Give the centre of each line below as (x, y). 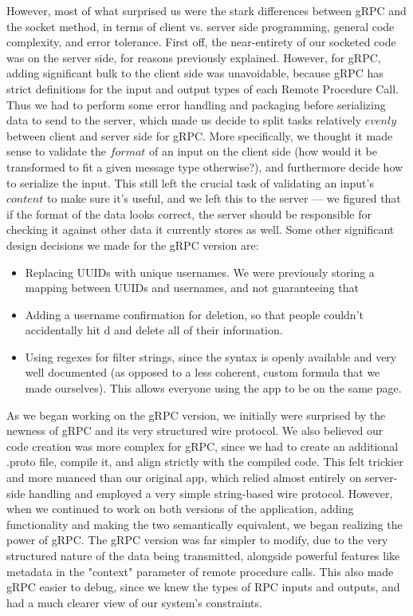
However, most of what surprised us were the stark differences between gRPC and (206, 10)
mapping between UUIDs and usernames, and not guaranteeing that (192, 288)
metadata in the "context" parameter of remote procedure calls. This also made (200, 571)
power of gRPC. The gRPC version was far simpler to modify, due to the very (197, 540)
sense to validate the (56, 151)
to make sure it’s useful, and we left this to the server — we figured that (224, 198)
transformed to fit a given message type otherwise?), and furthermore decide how (205, 166)
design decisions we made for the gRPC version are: (133, 245)
